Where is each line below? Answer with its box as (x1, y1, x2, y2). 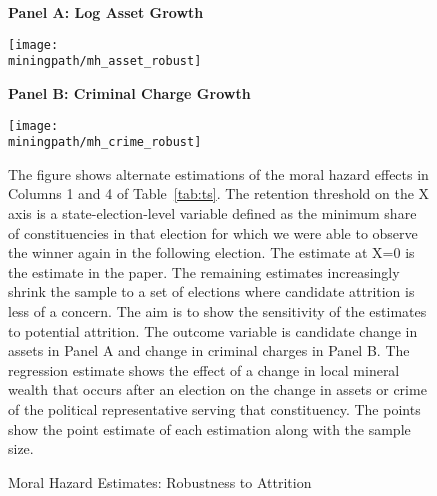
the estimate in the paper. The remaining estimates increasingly (8, 261, 400, 282)
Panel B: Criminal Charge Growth (8, 82, 251, 103)
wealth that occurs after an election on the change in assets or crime (8, 379, 427, 400)
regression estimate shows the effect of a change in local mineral (8, 359, 400, 380)
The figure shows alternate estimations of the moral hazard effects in (8, 163, 429, 184)
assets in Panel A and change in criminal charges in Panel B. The (8, 340, 410, 361)
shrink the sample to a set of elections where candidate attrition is (8, 281, 415, 302)
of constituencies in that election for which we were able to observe (8, 222, 418, 243)
